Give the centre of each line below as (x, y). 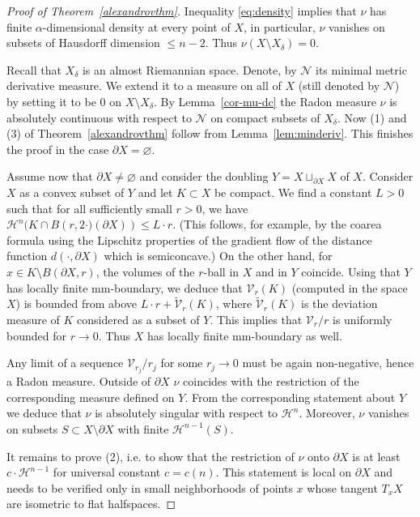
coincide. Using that (351, 271)
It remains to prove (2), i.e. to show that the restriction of (151, 456)
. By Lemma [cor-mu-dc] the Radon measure (265, 101)
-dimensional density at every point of (136, 26)
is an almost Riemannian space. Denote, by (189, 69)
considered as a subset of (138, 319)
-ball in (221, 271)
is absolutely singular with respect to (187, 413)
